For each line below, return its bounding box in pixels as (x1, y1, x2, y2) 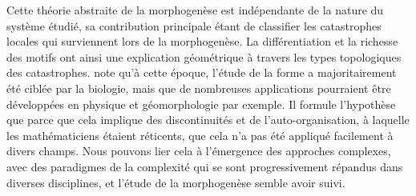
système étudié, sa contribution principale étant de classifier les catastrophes (6, 17, 382, 34)
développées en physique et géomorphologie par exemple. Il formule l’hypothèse (6, 95, 396, 112)
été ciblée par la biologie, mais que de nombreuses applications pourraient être (6, 79, 391, 96)
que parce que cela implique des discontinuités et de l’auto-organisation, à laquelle (6, 111, 410, 128)
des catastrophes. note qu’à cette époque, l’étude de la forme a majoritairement (6, 64, 397, 81)
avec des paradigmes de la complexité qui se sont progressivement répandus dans (6, 158, 403, 174)
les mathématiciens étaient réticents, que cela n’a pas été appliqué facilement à (6, 126, 394, 143)
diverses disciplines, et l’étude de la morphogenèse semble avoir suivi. (6, 174, 345, 190)
